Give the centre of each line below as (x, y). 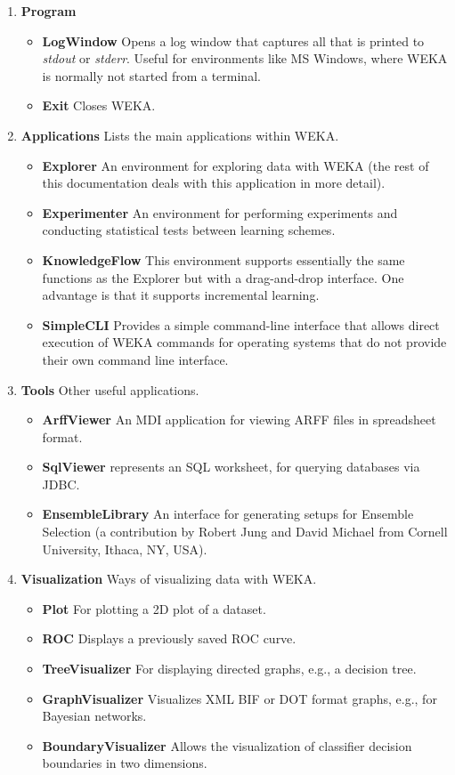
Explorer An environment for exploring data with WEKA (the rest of (236, 165)
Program (49, 11)
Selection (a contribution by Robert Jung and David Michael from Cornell (245, 532)
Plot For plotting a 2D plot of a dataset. (154, 608)
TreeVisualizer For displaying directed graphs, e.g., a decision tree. (229, 669)
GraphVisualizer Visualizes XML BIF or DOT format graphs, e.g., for (240, 698)
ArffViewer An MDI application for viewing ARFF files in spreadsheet (239, 420)
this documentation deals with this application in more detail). (214, 183)
